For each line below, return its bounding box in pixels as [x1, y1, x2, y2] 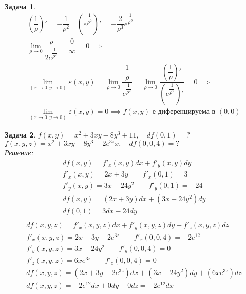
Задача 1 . [5, 1, 36, 11]
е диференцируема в [152, 108, 216, 116]
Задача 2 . [5, 129, 36, 140]
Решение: [5, 147, 33, 158]
